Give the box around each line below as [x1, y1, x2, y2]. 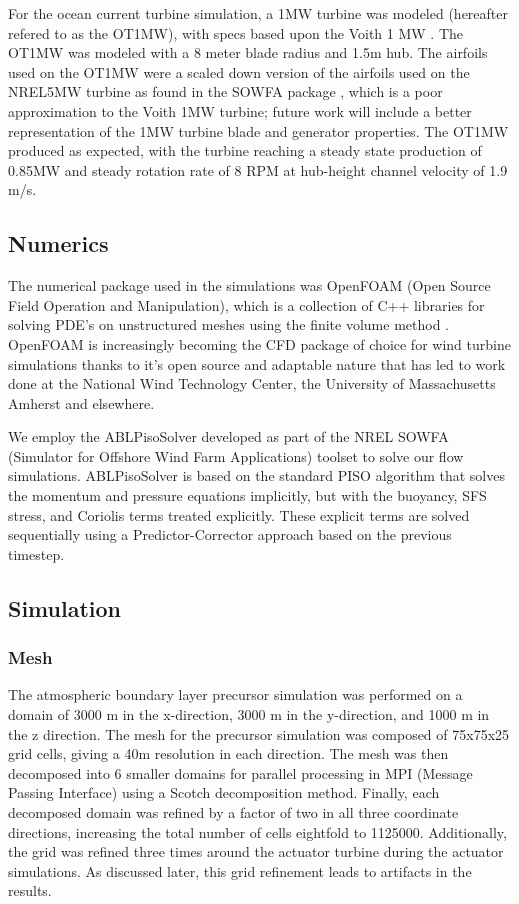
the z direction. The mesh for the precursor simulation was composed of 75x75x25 [8, 723, 510, 744]
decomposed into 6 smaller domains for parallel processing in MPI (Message [8, 762, 473, 783]
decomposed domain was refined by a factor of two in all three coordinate [8, 802, 459, 823]
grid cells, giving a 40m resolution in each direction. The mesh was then [8, 743, 449, 764]
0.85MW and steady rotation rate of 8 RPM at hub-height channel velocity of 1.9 [8, 159, 508, 180]
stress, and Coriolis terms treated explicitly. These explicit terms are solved [8, 504, 470, 525]
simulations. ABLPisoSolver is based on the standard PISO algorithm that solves [8, 465, 505, 486]
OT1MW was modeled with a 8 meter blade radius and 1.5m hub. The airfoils [8, 42, 488, 63]
